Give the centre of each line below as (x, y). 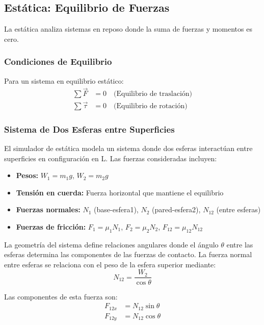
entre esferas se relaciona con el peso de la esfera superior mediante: (110, 264)
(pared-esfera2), (176, 209)
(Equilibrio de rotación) (151, 106)
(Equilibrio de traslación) (153, 94)
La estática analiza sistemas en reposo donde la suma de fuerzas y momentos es (128, 29)
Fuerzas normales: (48, 209)
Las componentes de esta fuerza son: (61, 296)
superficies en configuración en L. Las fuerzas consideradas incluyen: (111, 158)
